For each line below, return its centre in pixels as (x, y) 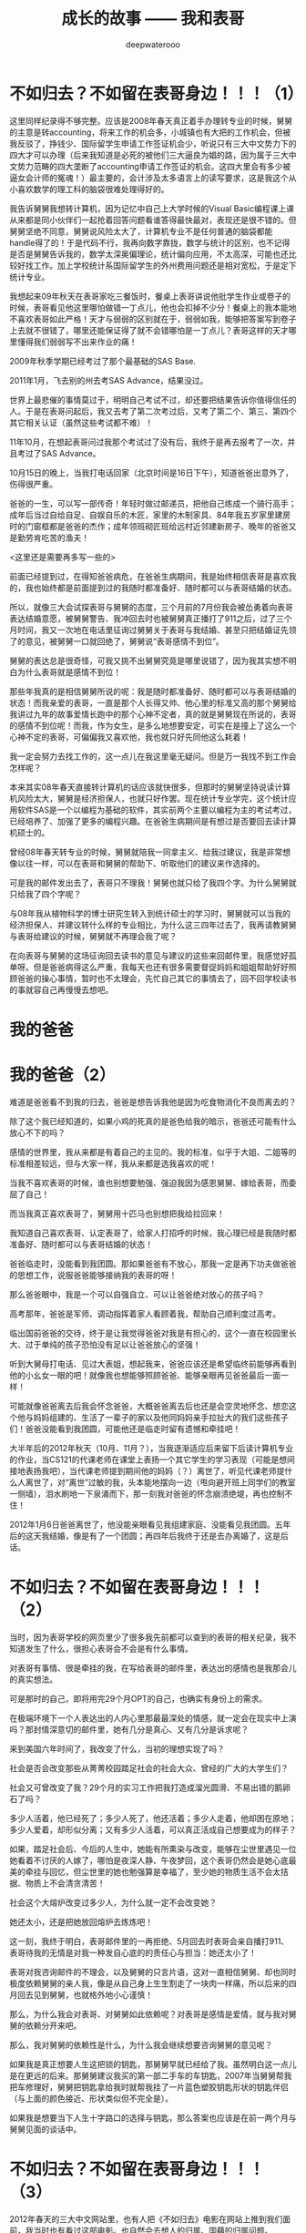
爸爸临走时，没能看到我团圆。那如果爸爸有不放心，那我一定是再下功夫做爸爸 (153, 1264)
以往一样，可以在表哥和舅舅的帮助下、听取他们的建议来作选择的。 (141, 863)
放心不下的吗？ (37, 1132)
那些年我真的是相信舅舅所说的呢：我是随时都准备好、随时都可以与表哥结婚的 (153, 691)
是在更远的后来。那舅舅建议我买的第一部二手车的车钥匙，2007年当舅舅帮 (147, 2075)
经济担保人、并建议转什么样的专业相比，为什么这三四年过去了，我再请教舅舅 (153, 925)
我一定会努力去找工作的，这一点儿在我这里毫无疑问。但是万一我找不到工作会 (153, 756)
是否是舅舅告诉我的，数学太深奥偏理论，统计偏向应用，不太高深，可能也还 (149, 254)
